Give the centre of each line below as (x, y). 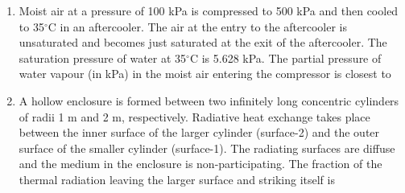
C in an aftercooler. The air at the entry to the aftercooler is (198, 26)
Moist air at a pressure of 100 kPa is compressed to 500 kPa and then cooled (209, 10)
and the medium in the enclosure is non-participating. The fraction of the (200, 164)
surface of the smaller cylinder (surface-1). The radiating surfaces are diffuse (207, 148)
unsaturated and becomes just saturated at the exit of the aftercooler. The (203, 42)
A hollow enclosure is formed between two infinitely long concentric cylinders (209, 100)
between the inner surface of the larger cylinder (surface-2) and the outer (199, 132)
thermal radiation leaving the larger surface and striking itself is (177, 179)
